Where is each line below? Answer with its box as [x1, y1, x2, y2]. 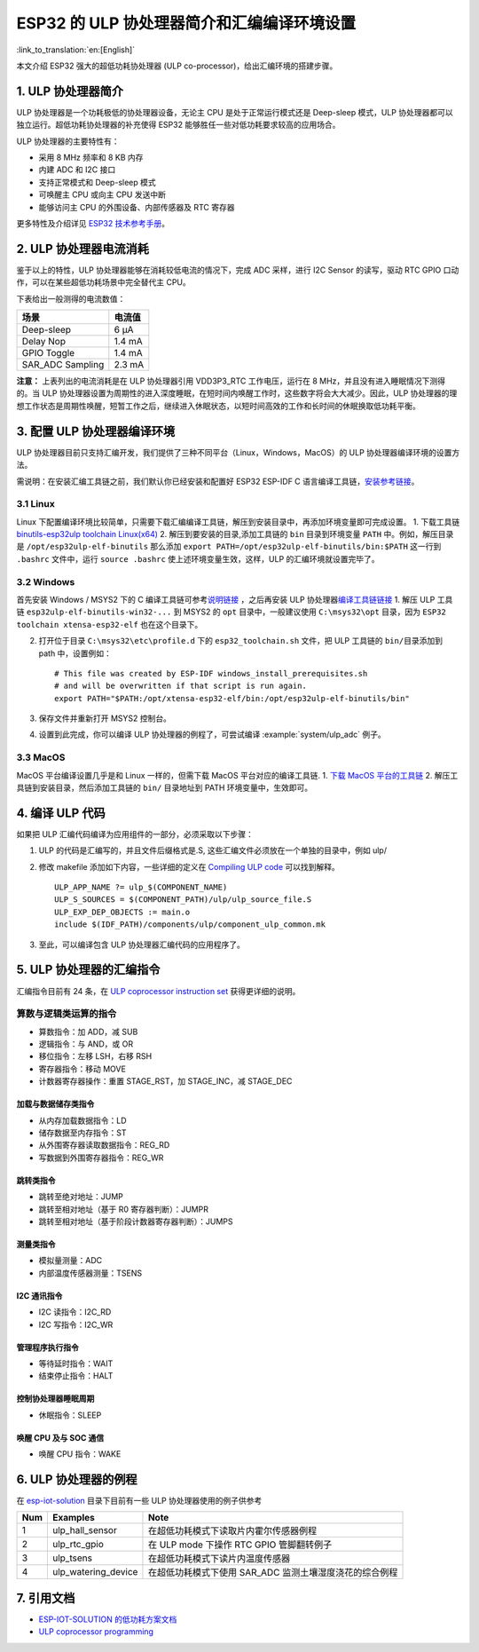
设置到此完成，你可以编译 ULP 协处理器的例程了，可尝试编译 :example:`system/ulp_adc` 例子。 [38, 729, 386, 740]
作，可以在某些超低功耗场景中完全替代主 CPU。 [16, 277, 191, 288]
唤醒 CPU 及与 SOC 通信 [16, 1432, 105, 1443]
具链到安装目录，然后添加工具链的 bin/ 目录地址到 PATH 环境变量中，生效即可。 [16, 782, 313, 794]
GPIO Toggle [21, 347, 75, 360]
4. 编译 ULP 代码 [16, 805, 106, 820]
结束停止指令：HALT [38, 1371, 114, 1381]
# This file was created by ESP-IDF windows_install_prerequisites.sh [54, 668, 368, 678]
